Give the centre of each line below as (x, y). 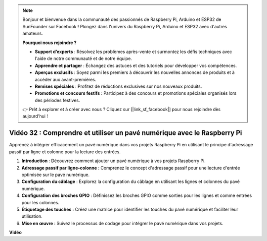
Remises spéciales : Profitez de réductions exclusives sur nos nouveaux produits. (118, 86)
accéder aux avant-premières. (66, 79)
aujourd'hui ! (35, 116)
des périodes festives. (57, 100)
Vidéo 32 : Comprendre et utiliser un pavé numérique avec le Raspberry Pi (126, 133)
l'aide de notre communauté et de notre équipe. (83, 59)
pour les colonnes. (40, 202)
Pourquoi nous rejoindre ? (49, 43)
